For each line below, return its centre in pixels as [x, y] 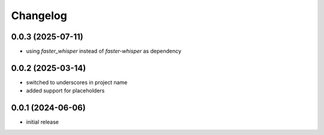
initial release [43, 122]
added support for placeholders [65, 91]
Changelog [39, 16]
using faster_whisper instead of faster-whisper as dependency [104, 51]
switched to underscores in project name [77, 82]
